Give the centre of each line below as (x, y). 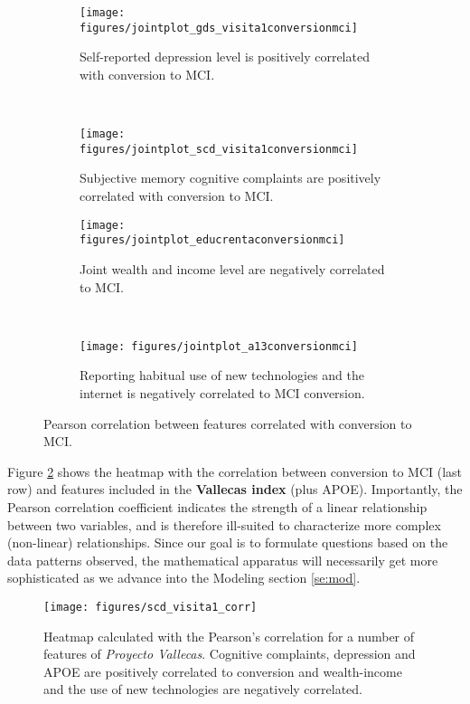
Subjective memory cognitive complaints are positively (230, 178)
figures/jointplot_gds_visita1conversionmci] (219, 28)
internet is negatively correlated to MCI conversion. (222, 392)
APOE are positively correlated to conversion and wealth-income (223, 671)
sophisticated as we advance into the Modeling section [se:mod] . (184, 578)
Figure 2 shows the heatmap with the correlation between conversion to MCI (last (235, 471)
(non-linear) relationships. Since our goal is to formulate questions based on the (228, 542)
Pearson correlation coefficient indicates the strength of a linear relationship (217, 506)
